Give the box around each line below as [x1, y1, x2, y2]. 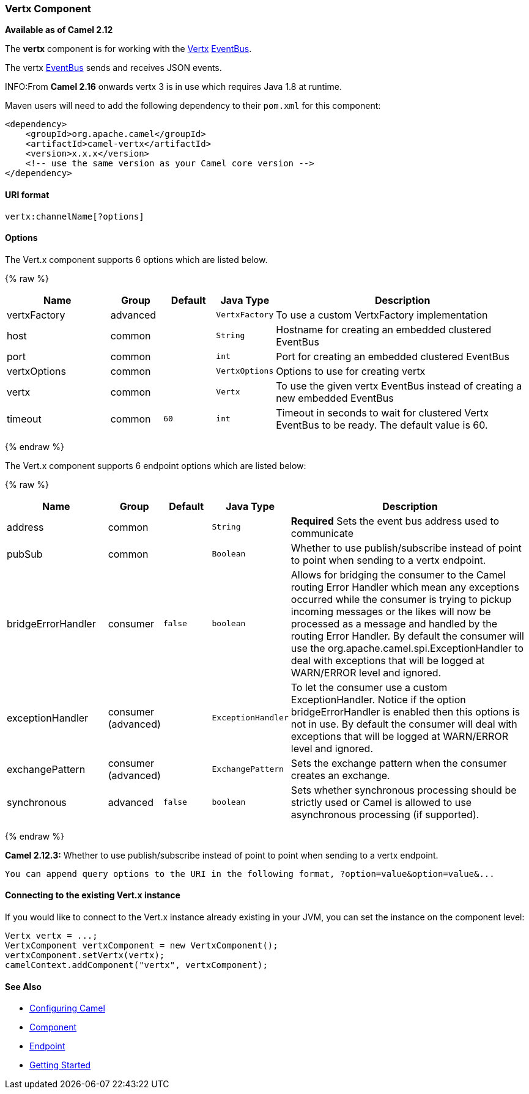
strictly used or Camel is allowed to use [290, 796, 472, 808]
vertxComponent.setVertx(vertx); [5, 950, 165, 961]
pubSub [7, 547, 43, 560]
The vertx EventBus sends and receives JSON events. [5, 62, 222, 73]
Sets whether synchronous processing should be [290, 783, 517, 796]
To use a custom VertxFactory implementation [276, 308, 488, 321]
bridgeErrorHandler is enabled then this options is [290, 705, 520, 718]
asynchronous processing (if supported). [290, 808, 479, 821]
